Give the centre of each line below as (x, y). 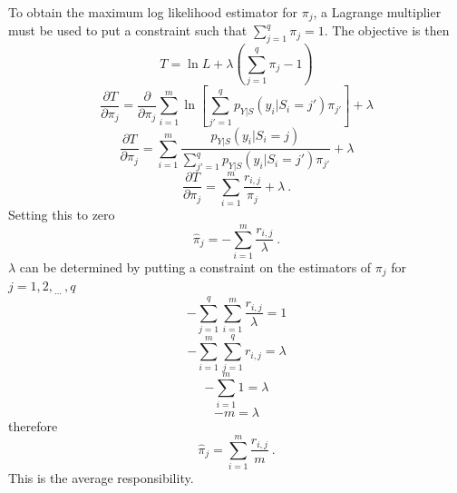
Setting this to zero (62, 215)
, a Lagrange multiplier (377, 12)
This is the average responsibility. (101, 478)
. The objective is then (387, 30)
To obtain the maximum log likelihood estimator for (153, 12)
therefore (33, 425)
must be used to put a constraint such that (128, 30)
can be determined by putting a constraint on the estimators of (195, 266)
